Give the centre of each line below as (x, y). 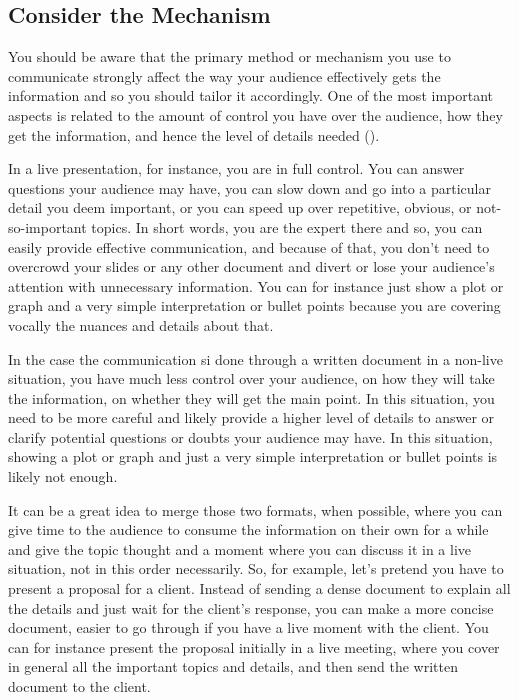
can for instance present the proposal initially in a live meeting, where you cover (254, 646)
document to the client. (79, 686)
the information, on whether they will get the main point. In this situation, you (251, 397)
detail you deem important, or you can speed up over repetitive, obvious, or (240, 207)
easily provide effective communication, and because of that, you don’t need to (249, 246)
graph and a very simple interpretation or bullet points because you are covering (254, 305)
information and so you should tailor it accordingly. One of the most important (251, 95)
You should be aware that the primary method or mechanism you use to (229, 56)
